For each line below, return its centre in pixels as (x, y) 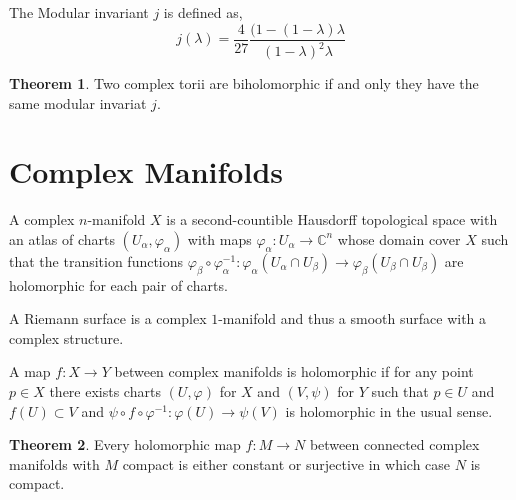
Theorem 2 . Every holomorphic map (125, 444)
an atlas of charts (62, 238)
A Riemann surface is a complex (108, 318)
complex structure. (66, 337)
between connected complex (394, 444)
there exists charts (105, 391)
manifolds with (54, 463)
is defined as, (203, 12)
